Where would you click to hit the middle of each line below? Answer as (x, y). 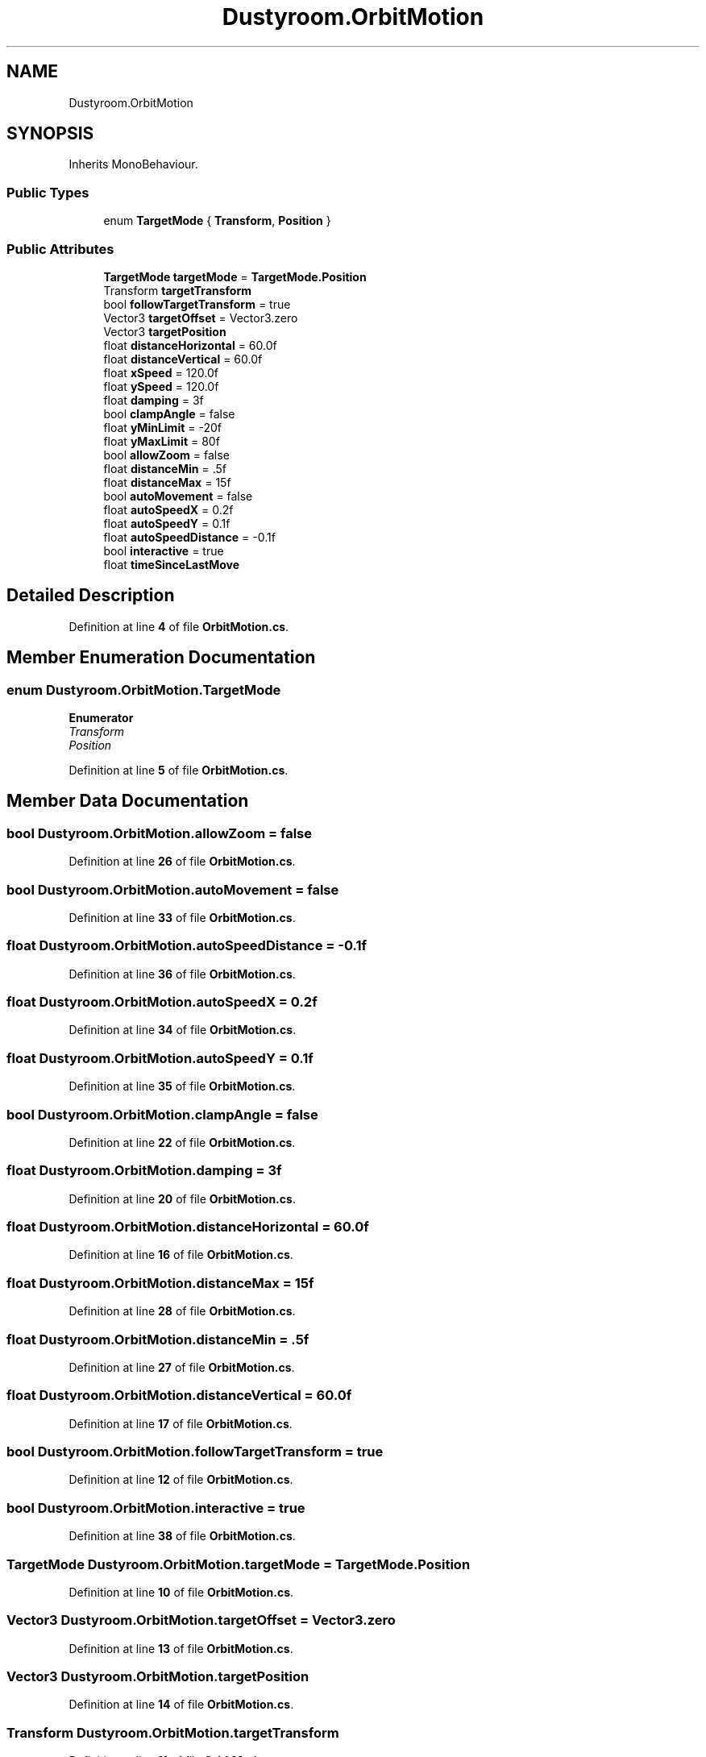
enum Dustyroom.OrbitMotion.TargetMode (144, 690)
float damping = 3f (154, 400)
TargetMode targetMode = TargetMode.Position (235, 276)
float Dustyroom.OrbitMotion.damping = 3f (144, 1171)
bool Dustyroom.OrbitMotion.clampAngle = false (162, 1114)
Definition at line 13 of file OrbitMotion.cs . (181, 1648)
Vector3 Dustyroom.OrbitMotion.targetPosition (158, 1677)
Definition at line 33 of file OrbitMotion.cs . (182, 917)
